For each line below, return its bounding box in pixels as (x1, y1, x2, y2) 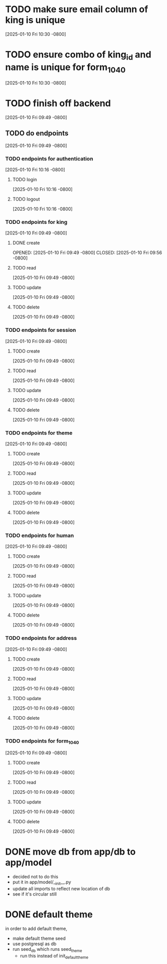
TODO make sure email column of (5, 4, 148, 15)
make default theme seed (12, 935, 66, 941)
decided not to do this (12, 874, 59, 880)
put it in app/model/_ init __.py (12, 879, 72, 886)
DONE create (12, 240, 40, 246)
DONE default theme (5, 909, 93, 920)
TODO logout (12, 196, 40, 202)
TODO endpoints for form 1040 (5, 737, 79, 745)
